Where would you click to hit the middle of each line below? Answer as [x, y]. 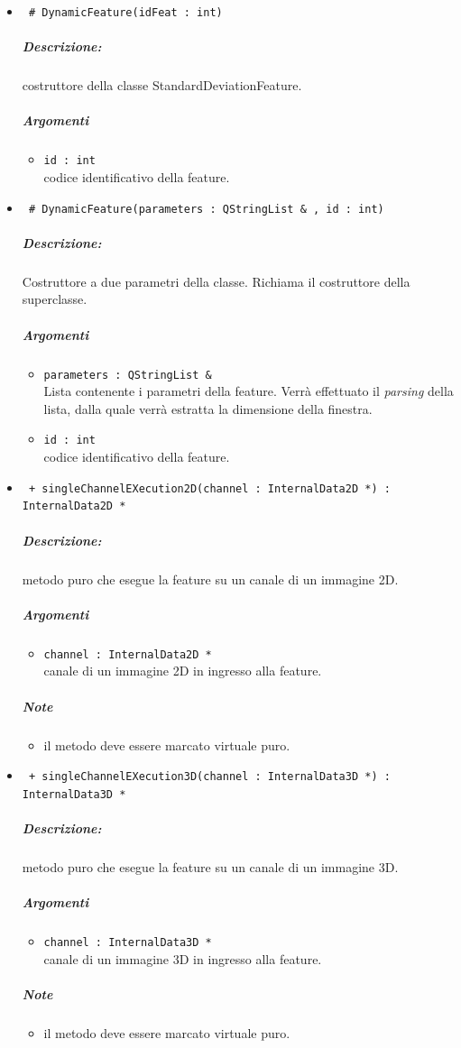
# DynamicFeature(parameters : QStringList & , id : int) [206, 209]
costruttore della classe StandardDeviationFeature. [162, 85]
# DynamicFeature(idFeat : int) [125, 13]
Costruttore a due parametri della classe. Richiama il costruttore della [216, 281]
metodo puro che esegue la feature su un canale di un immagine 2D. [210, 579]
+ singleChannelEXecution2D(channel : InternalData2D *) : [209, 488]
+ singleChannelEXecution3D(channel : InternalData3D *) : [209, 777]
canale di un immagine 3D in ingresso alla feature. [183, 958]
